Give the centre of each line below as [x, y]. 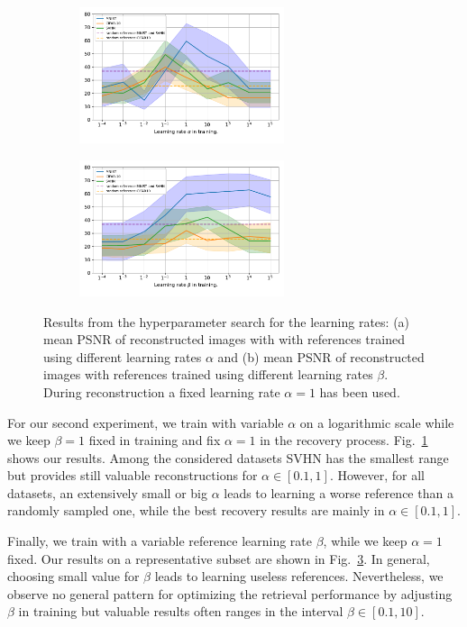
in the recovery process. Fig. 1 [344, 440]
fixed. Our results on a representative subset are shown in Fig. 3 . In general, [219, 558]
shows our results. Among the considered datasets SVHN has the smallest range [228, 457]
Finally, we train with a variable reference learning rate [160, 541]
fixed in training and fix [155, 440]
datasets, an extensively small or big [107, 492]
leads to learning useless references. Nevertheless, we [299, 576]
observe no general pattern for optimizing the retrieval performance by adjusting [230, 593]
